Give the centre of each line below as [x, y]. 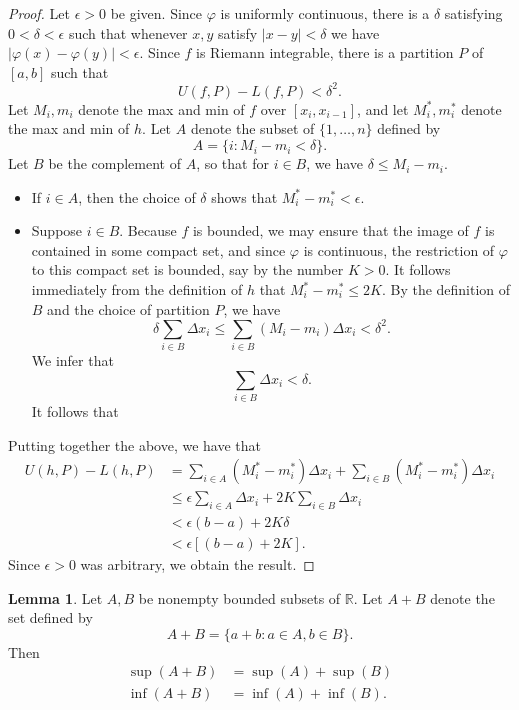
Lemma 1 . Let [55, 597]
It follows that [75, 410]
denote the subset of [252, 128]
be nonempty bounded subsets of [239, 597]
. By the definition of [446, 289]
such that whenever [128, 32]
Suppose [57, 230]
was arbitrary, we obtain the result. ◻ [197, 564]
